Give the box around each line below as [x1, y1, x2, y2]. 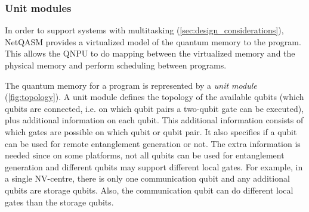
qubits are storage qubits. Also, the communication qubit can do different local [5, 183, 293, 196]
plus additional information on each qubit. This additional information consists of [5, 114, 304, 126]
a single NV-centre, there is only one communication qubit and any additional [5, 172, 290, 185]
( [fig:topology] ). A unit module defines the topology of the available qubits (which [5, 91, 304, 103]
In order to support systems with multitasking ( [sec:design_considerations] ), [5, 24, 284, 36]
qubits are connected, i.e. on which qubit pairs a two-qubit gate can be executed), [5, 102, 304, 114]
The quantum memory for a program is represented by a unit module [5, 79, 257, 91]
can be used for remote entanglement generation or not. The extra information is [5, 137, 301, 149]
